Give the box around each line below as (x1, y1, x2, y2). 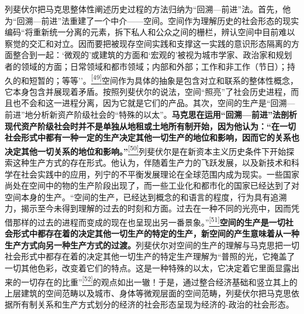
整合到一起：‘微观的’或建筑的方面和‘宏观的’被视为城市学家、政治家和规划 (12, 49, 292, 61)
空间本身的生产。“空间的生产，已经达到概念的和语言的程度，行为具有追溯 (5, 190, 287, 203)
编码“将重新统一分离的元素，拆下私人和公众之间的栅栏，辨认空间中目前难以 (5, 26, 295, 38)
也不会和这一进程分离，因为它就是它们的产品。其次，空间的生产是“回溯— (12, 97, 295, 109)
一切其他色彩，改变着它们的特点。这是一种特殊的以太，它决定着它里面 (5, 262, 275, 274)
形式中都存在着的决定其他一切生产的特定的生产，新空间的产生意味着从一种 (12, 227, 299, 240)
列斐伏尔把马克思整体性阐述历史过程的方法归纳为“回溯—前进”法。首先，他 (5, 3, 291, 15)
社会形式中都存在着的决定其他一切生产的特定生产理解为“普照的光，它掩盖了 (5, 250, 295, 262)
